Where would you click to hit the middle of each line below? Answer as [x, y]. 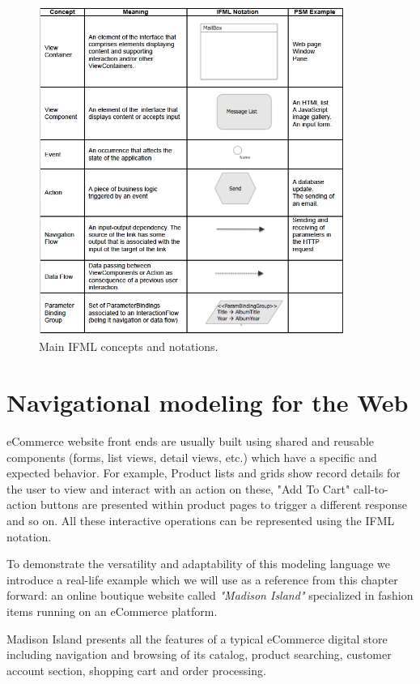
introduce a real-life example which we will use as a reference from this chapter [202, 579]
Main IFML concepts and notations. [129, 346]
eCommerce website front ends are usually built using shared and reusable [191, 441]
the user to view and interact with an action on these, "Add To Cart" [178, 488]
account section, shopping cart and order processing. [136, 670]
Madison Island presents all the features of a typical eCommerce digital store [197, 638]
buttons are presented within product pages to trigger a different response [223, 504]
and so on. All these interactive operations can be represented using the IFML [201, 521]
